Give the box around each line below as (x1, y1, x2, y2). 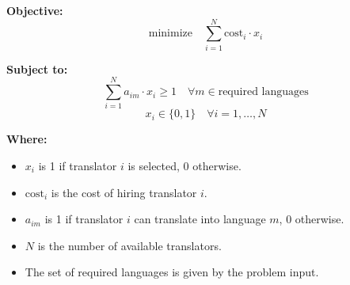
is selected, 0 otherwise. (127, 158, 242, 174)
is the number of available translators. (37, 237, 222, 253)
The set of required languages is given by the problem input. (25, 264, 319, 280)
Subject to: (6, 60, 68, 77)
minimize (148, 28, 192, 40)
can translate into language (134, 211, 266, 227)
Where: (6, 131, 48, 147)
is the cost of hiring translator (51, 184, 197, 200)
